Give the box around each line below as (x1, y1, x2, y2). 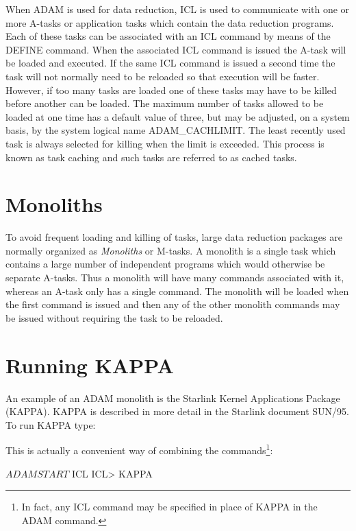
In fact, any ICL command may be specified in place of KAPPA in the (21, 499, 318, 514)
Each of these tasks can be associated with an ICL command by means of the (5, 29, 331, 43)
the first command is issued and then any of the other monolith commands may (5, 297, 340, 311)
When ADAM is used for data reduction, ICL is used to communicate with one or (5, 2, 350, 16)
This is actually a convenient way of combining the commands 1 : (5, 441, 273, 457)
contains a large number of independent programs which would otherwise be (5, 257, 325, 271)
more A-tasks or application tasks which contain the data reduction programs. (5, 15, 334, 29)
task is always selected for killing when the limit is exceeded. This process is (5, 136, 325, 150)
